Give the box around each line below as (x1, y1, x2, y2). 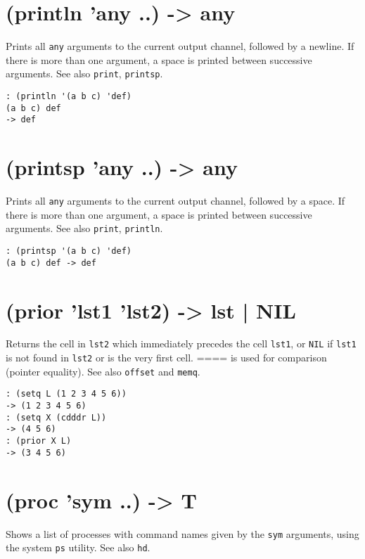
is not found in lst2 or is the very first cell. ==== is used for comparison (6, 350, 327, 365)
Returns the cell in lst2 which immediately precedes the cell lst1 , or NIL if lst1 (6, 336, 357, 351)
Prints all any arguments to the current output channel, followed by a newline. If (6, 39, 354, 53)
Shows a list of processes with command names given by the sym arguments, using (6, 526, 359, 541)
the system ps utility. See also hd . (6, 540, 151, 555)
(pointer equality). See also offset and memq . (6, 364, 200, 378)
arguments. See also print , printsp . (6, 66, 163, 81)
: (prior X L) (6, 436, 72, 446)
